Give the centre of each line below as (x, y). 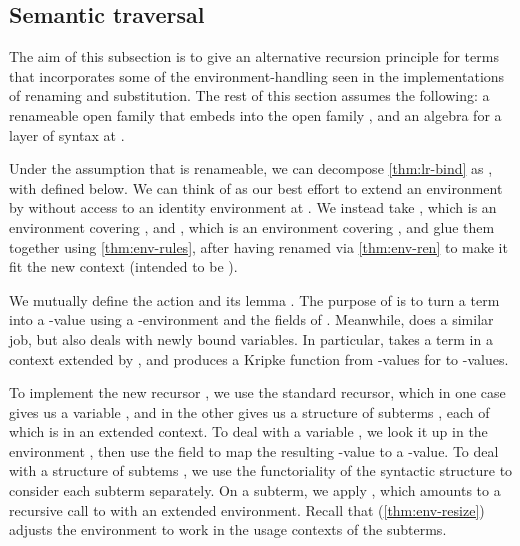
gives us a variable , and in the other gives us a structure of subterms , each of (249, 411)
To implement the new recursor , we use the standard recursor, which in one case (257, 392)
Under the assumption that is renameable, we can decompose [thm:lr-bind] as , (251, 168)
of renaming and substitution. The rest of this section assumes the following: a (249, 95)
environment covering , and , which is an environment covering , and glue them (252, 226)
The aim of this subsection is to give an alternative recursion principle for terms (254, 56)
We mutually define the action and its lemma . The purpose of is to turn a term (254, 299)
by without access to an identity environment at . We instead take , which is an (253, 207)
